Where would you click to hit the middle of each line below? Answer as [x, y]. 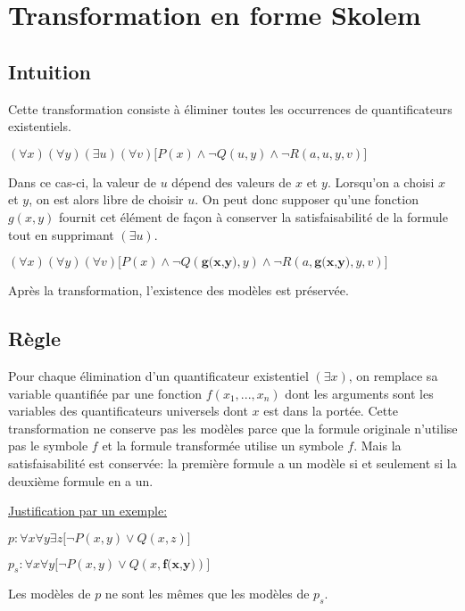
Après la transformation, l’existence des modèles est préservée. [179, 290]
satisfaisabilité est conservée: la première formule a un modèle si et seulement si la [232, 462]
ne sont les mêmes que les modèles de [207, 594]
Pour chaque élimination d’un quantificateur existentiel [158, 375]
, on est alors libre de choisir [106, 199]
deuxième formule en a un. [81, 480]
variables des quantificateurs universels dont [128, 411]
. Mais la [378, 446]
